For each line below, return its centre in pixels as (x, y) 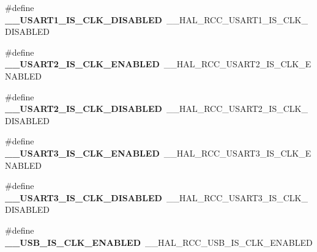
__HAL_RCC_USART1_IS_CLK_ (237, 19)
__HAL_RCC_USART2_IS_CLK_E (237, 64)
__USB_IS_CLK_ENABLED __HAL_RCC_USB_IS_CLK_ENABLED (159, 242)
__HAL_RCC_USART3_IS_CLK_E (237, 153)
